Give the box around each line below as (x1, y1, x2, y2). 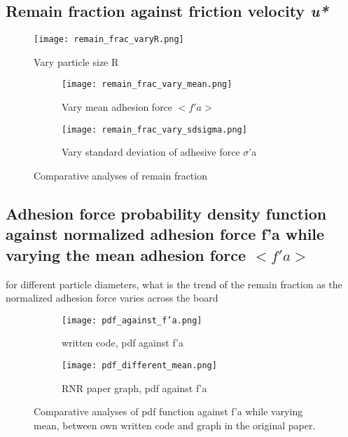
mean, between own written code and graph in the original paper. (34, 417, 316, 432)
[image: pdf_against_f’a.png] (62, 315, 202, 325)
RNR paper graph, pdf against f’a (62, 380, 207, 395)
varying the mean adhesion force (6, 243, 246, 265)
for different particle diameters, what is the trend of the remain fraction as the (6, 276, 342, 291)
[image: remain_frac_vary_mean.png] (62, 79, 232, 90)
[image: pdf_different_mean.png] (62, 360, 217, 370)
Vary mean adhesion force (62, 100, 173, 114)
